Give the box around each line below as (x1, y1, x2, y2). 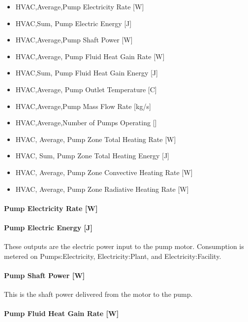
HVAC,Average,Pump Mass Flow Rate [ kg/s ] (15, 101, 151, 111)
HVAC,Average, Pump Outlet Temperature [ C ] (15, 84, 157, 94)
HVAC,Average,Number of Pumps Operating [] (15, 117, 157, 128)
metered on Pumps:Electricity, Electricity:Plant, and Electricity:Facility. (4, 250, 221, 261)
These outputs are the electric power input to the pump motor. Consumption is (4, 241, 244, 251)
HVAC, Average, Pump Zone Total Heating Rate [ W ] (15, 134, 176, 144)
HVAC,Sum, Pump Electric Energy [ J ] (15, 18, 132, 28)
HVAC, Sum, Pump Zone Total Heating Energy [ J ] (15, 150, 169, 161)
